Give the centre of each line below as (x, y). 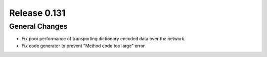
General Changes (38, 26)
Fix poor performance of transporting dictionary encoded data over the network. (104, 39)
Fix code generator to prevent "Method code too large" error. (84, 46)
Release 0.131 (37, 13)
